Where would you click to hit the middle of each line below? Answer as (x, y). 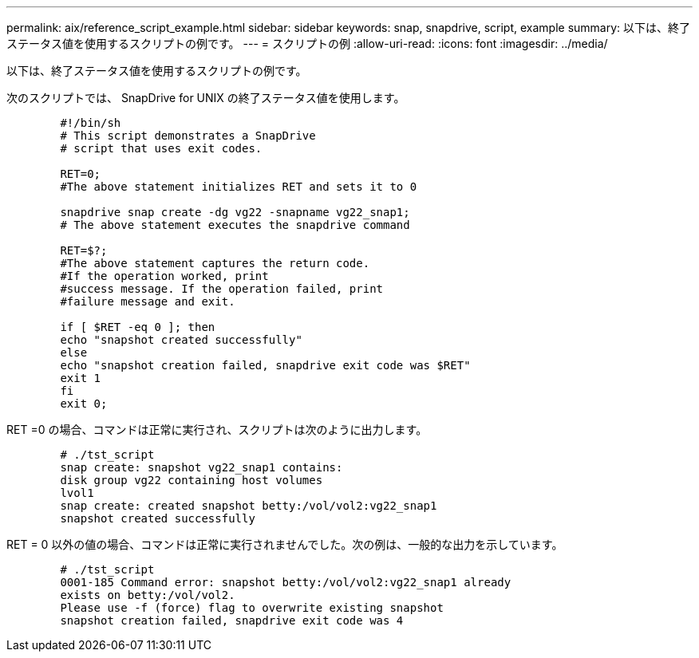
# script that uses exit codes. (161, 148)
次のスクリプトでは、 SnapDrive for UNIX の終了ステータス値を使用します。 (206, 98)
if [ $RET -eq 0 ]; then (138, 327)
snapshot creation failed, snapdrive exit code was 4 (232, 621)
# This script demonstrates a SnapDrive (188, 136)
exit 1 (81, 378)
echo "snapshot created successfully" (181, 340)
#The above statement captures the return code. (215, 263)
